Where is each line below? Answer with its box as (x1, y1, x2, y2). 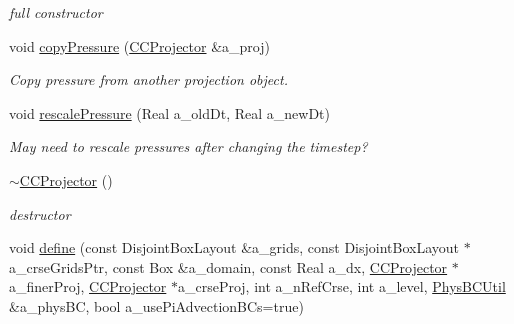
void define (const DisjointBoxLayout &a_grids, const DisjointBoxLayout (9, 237, 460, 258)
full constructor (9, 2, 103, 22)
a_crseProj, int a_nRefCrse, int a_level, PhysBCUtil (177, 276, 506, 297)
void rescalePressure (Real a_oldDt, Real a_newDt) (9, 102, 330, 123)
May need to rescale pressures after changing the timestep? (9, 136, 368, 157)
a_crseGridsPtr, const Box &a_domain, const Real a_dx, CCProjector (9, 256, 448, 277)
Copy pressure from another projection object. (9, 69, 288, 90)
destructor (9, 203, 71, 224)
